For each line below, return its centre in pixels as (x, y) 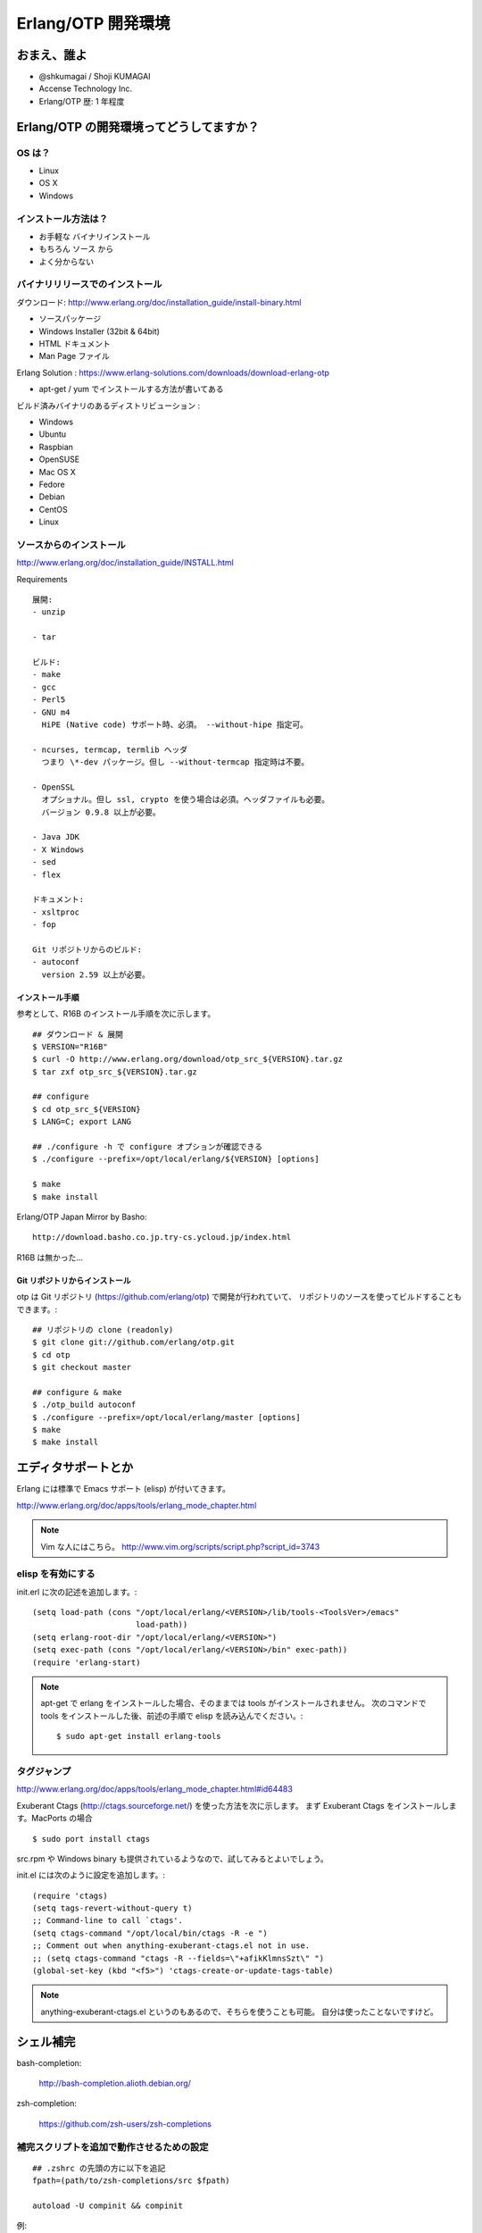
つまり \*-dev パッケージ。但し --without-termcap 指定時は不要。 (175, 762)
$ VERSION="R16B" (70, 1046)
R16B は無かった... (50, 1257)
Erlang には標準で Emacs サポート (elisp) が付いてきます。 (124, 1489)
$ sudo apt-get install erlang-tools (139, 1736)
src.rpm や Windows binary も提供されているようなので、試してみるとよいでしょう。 (173, 1859)
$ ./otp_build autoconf (84, 1405)
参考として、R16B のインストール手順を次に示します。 (116, 1014)
